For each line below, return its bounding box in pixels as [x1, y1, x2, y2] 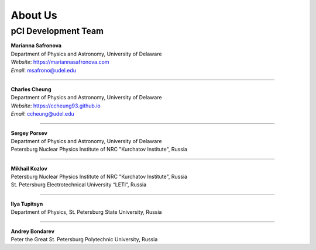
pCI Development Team [11, 26, 104, 36]
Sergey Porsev [11, 129, 48, 137]
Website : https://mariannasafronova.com [11, 58, 109, 65]
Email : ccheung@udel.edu [11, 110, 74, 117]
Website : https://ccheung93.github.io [11, 102, 101, 109]
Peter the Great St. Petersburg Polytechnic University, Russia [11, 236, 158, 243]
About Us [11, 9, 58, 22]
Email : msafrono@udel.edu [11, 67, 76, 74]
